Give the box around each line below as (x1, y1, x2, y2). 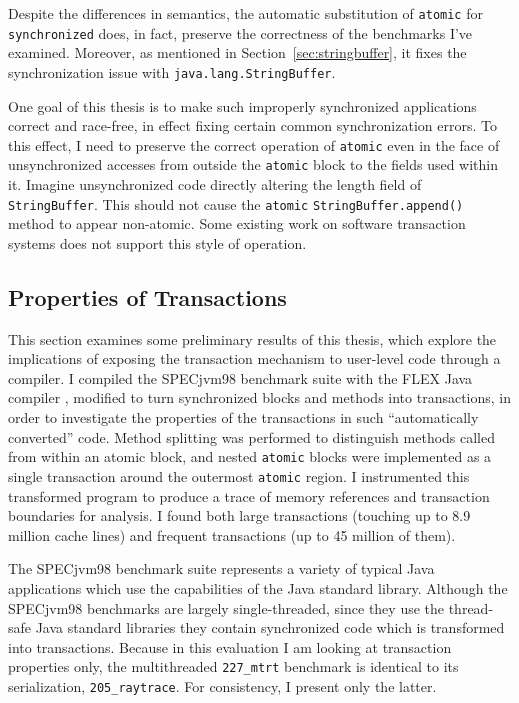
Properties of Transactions (8, 281, 287, 312)
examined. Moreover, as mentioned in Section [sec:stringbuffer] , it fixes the (8, 42, 467, 63)
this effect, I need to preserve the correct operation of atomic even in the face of (8, 134, 500, 155)
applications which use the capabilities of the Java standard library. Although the (8, 577, 508, 598)
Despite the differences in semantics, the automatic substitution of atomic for (8, 3, 483, 23)
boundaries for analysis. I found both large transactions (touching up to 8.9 (8, 505, 471, 526)
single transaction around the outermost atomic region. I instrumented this (8, 465, 470, 486)
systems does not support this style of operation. (8, 232, 307, 253)
